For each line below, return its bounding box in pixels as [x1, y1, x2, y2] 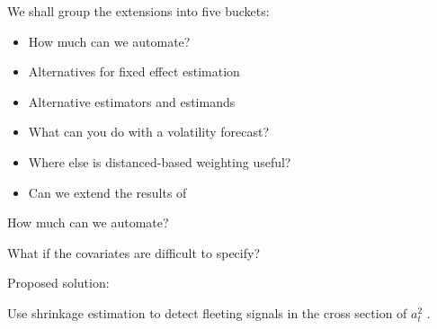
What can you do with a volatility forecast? [28, 122, 270, 141]
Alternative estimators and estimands [28, 92, 236, 111]
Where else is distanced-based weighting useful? [28, 152, 291, 171]
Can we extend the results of [28, 182, 187, 201]
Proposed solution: [7, 273, 110, 292]
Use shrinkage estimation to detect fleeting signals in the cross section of [7, 303, 407, 322]
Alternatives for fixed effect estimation [28, 62, 240, 81]
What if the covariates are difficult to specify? [7, 243, 260, 262]
